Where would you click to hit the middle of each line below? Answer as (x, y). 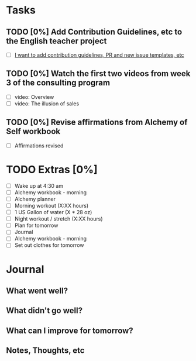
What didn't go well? (44, 311)
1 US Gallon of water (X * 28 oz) (53, 212)
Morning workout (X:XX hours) (51, 206)
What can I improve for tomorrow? (70, 330)
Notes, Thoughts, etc (45, 351)
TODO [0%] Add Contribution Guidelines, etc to (94, 32)
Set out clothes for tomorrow (49, 245)
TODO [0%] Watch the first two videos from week (98, 74)
